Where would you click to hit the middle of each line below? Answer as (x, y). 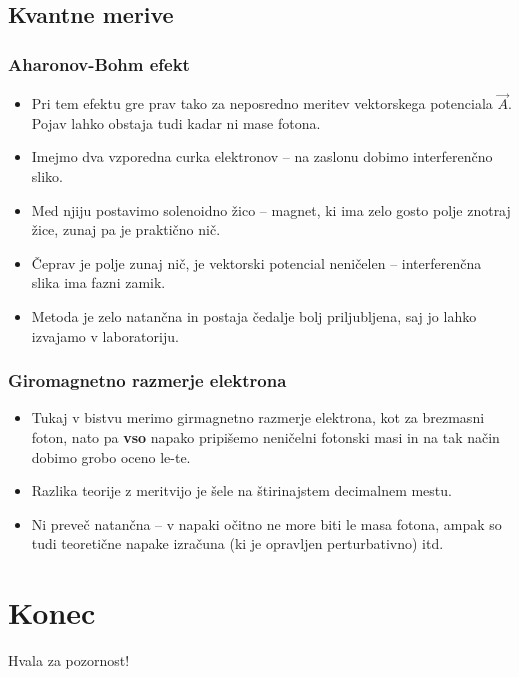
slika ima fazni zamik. (98, 282)
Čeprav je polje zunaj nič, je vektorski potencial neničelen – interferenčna (256, 262)
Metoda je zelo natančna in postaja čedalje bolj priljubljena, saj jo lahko (254, 315)
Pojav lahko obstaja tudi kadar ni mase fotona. (176, 122)
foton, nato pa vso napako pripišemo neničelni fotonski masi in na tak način (265, 436)
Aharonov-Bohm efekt (99, 63)
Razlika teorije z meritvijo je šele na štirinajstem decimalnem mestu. (241, 490)
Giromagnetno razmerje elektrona (147, 380)
